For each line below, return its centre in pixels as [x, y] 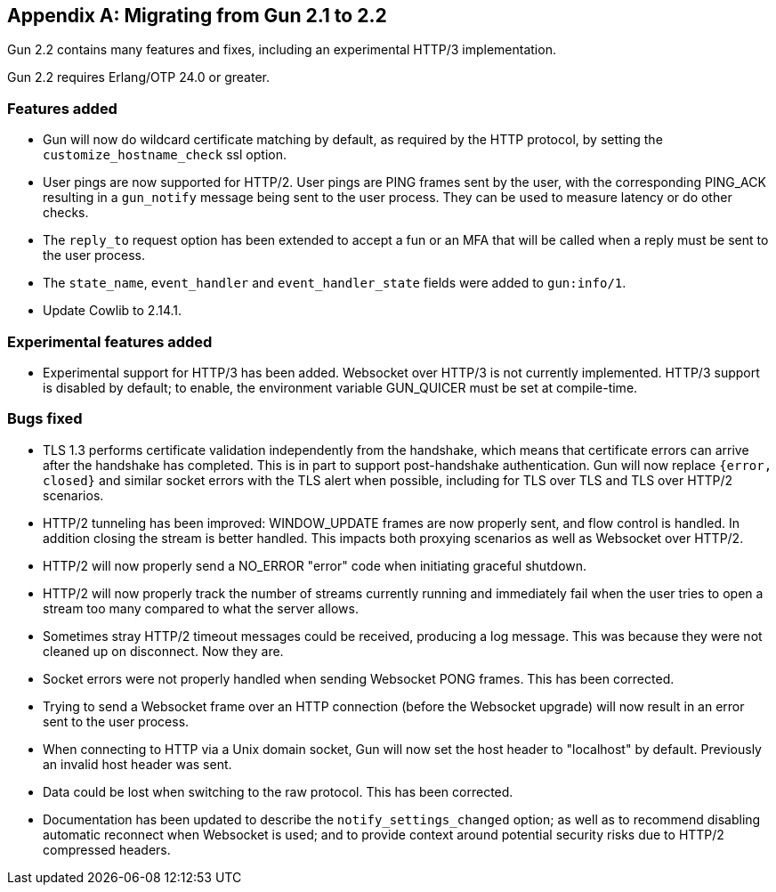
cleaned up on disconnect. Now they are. [163, 651]
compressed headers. [107, 849]
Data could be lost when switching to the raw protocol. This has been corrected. [278, 791]
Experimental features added [110, 341]
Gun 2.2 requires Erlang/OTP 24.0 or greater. [138, 77]
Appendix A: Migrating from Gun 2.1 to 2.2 [197, 16]
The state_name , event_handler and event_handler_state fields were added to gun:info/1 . [335, 283]
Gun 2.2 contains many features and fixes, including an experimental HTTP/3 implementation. [282, 50]
